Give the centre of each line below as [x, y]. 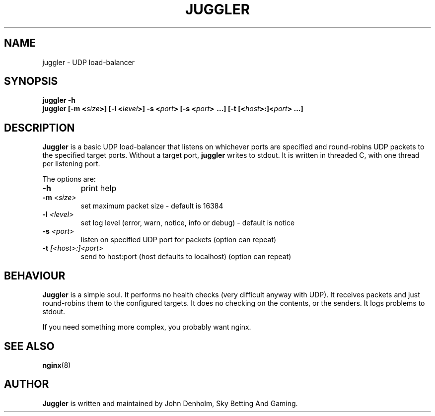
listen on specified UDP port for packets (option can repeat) [179, 240]
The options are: [69, 179]
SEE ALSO [29, 346]
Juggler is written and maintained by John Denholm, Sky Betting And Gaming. [170, 403]
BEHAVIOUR [35, 276]
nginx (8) [57, 365]
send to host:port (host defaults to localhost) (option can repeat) [186, 257]
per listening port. [71, 164]
